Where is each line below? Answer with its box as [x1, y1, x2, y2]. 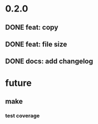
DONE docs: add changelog [5, 57, 93, 66]
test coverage [5, 112, 40, 119]
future [5, 77, 32, 88]
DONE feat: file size [5, 40, 67, 48]
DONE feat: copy [5, 23, 59, 32]
